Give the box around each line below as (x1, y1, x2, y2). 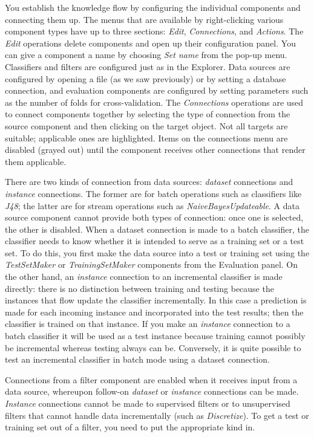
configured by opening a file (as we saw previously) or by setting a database (5, 72, 286, 85)
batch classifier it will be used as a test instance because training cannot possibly (5, 329, 306, 342)
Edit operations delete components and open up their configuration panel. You (5, 36, 296, 49)
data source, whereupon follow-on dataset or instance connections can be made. (5, 385, 299, 398)
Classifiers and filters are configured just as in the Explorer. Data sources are (5, 60, 290, 73)
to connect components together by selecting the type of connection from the (5, 108, 290, 120)
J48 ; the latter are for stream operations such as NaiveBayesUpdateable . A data (5, 199, 300, 212)
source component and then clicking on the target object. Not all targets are (5, 119, 288, 132)
